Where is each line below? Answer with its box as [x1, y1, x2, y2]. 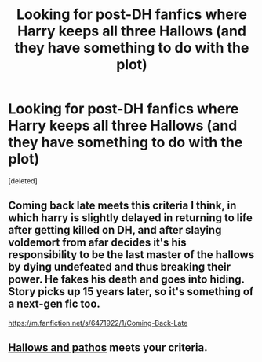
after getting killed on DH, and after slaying [8, 223, 222, 237]
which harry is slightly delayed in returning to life [8, 211, 253, 225]
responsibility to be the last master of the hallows [8, 248, 255, 261]
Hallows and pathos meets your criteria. [8, 341, 208, 355]
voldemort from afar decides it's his [8, 236, 187, 249]
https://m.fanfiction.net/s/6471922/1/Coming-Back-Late [8, 318, 188, 327]
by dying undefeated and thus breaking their [8, 260, 231, 274]
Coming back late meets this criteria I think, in [8, 199, 237, 212]
